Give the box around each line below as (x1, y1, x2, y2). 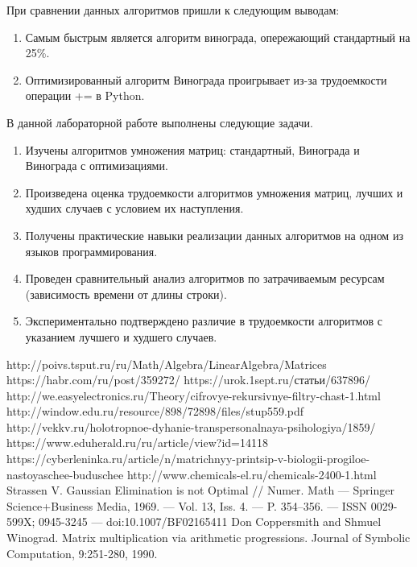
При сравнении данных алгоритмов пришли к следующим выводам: (6, 2, 340, 18)
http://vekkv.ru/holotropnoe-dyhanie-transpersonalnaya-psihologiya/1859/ (6, 418, 376, 435)
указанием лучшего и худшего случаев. (25, 328, 217, 345)
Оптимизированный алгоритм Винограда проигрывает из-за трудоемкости (25, 71, 387, 88)
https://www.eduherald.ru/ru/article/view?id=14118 (6, 434, 269, 451)
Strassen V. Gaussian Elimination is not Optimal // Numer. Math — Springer (6, 482, 394, 499)
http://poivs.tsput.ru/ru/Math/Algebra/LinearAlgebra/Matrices (6, 355, 327, 372)
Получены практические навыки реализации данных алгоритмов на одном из (25, 226, 403, 243)
